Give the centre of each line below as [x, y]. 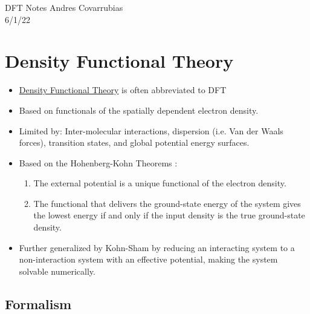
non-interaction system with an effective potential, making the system [148, 259]
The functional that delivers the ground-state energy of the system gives [167, 203]
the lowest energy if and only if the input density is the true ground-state [169, 215]
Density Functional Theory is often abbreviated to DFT [123, 90]
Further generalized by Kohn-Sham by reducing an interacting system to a [157, 247]
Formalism [38, 303]
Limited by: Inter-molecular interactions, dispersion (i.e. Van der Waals [151, 130]
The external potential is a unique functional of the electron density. [160, 183]
